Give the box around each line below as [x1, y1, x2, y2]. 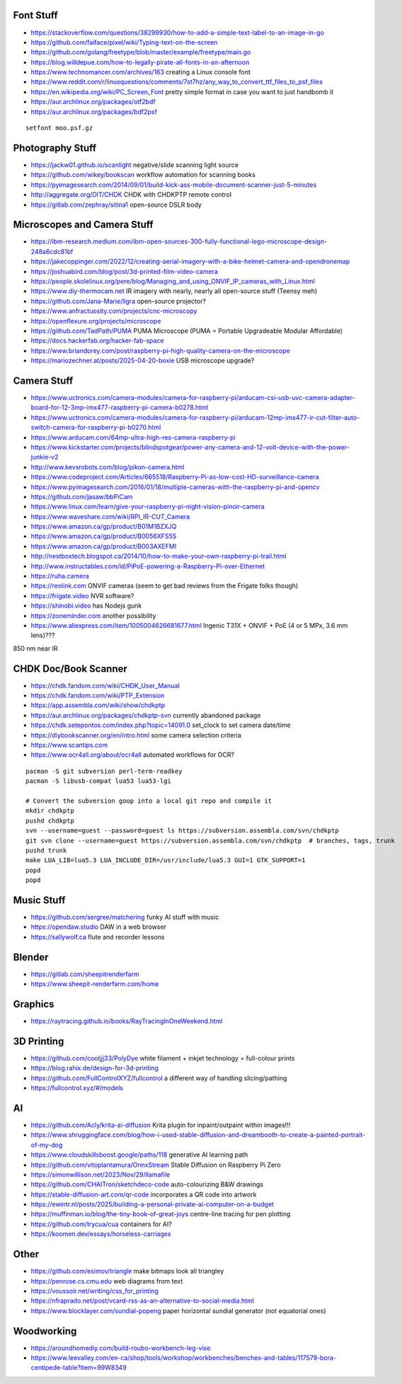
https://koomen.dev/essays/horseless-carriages [30, 1230, 171, 1238]
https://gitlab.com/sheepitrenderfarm [30, 970, 139, 978]
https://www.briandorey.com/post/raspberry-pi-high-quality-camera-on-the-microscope [30, 346, 290, 355]
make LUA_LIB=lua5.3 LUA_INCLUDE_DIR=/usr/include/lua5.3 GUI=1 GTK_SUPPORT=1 [25, 857, 306, 864]
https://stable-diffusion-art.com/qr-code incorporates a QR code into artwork [30, 1190, 257, 1199]
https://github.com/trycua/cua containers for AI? [30, 1220, 173, 1228]
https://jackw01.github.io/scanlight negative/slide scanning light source [30, 160, 239, 169]
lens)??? [30, 631, 55, 640]
